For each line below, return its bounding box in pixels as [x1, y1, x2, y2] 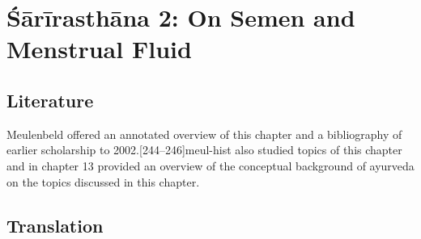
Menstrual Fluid [6, 32, 192, 65]
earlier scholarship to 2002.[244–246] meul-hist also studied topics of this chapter [6, 141, 402, 158]
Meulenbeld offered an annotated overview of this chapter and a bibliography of [6, 125, 402, 142]
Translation [6, 212, 104, 237]
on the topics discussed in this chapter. [6, 173, 200, 190]
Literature [6, 87, 94, 112]
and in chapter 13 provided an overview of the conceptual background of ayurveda [6, 157, 415, 174]
